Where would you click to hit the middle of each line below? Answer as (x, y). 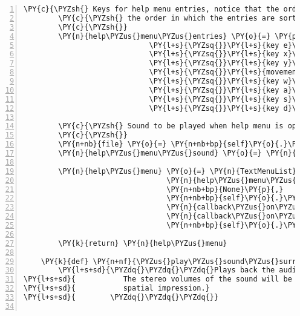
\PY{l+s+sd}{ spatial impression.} (117, 288)
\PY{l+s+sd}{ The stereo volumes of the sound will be (158, 279)
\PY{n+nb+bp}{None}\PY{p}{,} (225, 189)
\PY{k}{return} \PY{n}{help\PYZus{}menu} (143, 243)
